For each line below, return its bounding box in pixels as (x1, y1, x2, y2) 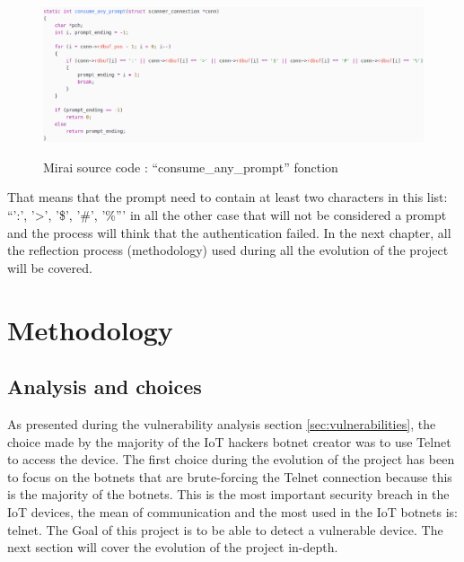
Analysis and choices (7, 373, 202, 400)
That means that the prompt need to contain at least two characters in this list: (7, 188, 448, 206)
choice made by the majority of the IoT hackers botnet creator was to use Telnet (7, 432, 451, 451)
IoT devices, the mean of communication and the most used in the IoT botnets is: (7, 503, 458, 521)
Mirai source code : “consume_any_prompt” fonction (43, 157, 338, 176)
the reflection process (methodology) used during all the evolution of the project (7, 241, 449, 259)
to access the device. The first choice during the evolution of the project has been (7, 450, 455, 469)
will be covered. (7, 258, 92, 277)
